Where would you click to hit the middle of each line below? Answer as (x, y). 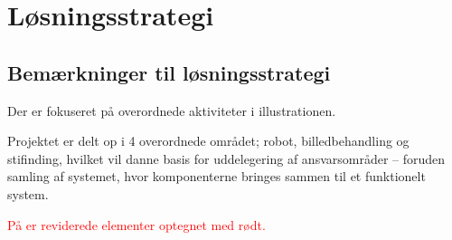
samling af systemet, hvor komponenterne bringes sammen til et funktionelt (217, 176)
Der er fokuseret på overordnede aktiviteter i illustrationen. (172, 110)
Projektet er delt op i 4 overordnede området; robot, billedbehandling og (208, 141)
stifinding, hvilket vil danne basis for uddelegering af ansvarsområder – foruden (226, 158)
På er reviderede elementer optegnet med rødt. (137, 224)
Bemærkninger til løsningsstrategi (169, 72)
